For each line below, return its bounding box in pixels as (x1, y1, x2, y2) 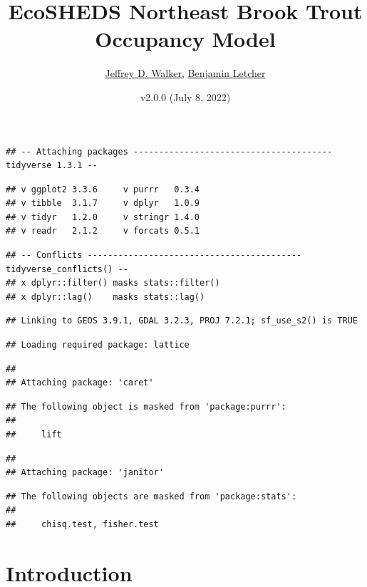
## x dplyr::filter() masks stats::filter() (6, 278, 220, 289)
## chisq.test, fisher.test (6, 519, 159, 529)
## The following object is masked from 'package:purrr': (6, 401, 286, 412)
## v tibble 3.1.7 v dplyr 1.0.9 (6, 198, 200, 209)
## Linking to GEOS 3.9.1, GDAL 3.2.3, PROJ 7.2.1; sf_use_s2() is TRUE (6, 316, 358, 326)
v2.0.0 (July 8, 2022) (140, 89, 231, 104)
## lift (6, 430, 62, 440)
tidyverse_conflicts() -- (6, 264, 128, 274)
